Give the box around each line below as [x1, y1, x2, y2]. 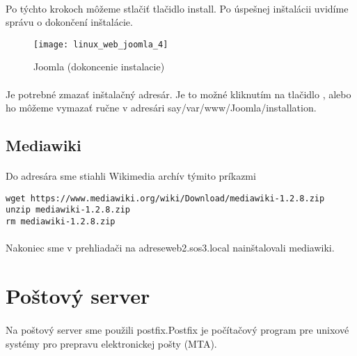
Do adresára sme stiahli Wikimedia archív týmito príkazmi [6, 169, 256, 183]
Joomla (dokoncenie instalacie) [33, 59, 165, 74]
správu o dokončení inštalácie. [6, 15, 133, 29]
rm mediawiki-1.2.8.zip [6, 217, 116, 227]
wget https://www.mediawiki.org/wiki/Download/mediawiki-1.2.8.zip [6, 193, 325, 203]
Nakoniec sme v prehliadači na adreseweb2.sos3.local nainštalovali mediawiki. [6, 240, 335, 255]
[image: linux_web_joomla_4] [33, 39, 168, 49]
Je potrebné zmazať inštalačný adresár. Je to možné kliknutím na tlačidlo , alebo [6, 86, 351, 101]
